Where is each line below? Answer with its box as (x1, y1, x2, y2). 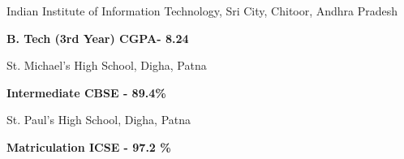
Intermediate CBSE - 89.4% (6, 84, 166, 101)
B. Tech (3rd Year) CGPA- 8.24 (6, 29, 189, 46)
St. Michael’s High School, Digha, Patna (6, 57, 207, 74)
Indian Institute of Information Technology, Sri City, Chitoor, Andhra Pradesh (6, 2, 398, 19)
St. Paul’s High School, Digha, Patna (6, 111, 191, 128)
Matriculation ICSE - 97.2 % (6, 138, 171, 155)
